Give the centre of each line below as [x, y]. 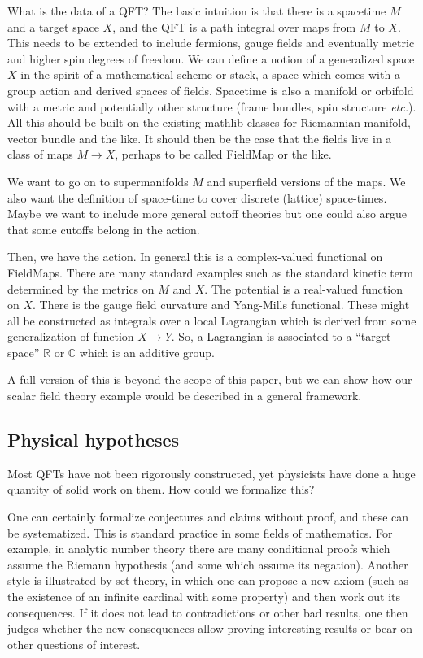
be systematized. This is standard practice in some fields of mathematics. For [200, 532]
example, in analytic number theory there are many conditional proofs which [199, 549]
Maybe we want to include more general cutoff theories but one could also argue [207, 214]
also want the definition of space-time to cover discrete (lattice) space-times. [197, 197]
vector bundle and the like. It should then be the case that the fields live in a [200, 138]
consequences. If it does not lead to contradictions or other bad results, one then [208, 612]
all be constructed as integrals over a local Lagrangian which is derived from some [212, 320]
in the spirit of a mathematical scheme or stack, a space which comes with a [210, 74]
